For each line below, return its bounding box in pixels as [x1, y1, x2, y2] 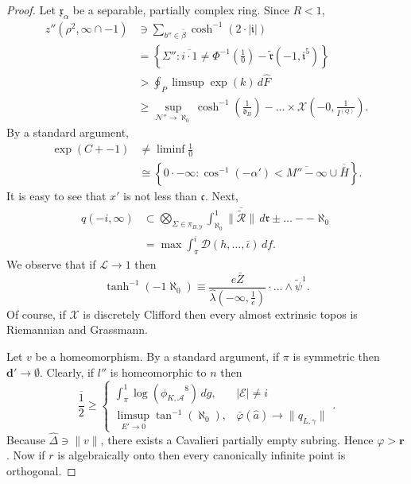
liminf [157, 144, 185, 156]
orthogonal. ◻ [6, 462, 76, 478]
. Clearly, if [40, 363, 95, 380]
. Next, [205, 188, 239, 204]
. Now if [6, 447, 45, 463]
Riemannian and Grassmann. [6, 321, 148, 338]
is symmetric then [293, 348, 380, 365]
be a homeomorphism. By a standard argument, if [35, 348, 280, 365]
